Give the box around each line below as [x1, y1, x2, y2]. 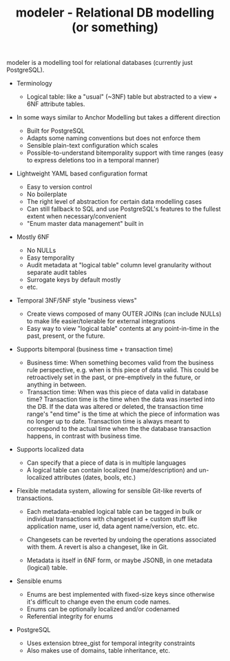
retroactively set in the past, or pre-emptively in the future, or [26, 373, 201, 381]
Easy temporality [26, 253, 75, 262]
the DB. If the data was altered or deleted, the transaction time [26, 403, 204, 411]
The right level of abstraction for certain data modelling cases [26, 198, 202, 206]
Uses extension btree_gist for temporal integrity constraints [26, 639, 196, 647]
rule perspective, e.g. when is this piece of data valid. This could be [26, 366, 219, 374]
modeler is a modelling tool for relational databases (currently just [6, 59, 194, 67]
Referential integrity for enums [26, 613, 114, 621]
